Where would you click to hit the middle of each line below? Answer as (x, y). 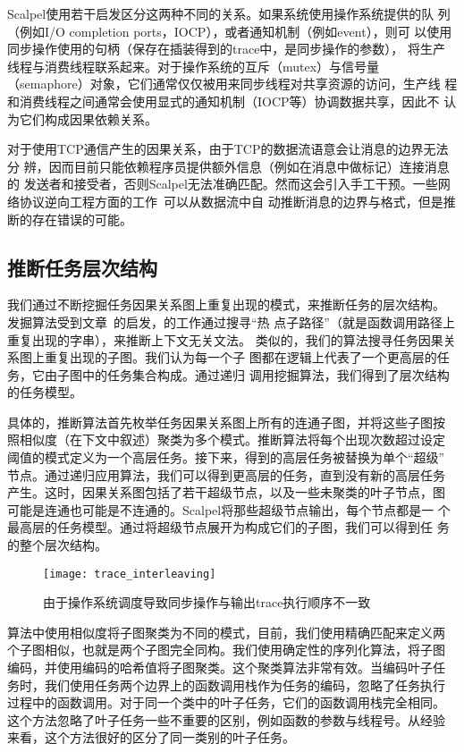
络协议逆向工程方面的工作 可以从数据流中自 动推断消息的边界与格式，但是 (225, 201)
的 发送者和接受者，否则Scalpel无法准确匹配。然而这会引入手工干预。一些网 (229, 184)
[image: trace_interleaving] (130, 574)
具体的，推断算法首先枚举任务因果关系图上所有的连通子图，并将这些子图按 (226, 422)
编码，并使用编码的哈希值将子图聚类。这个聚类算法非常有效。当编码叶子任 (226, 668)
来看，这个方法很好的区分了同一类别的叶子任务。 (151, 737)
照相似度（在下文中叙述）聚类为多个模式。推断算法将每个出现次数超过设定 (226, 439)
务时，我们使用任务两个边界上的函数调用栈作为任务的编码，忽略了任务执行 (226, 684)
